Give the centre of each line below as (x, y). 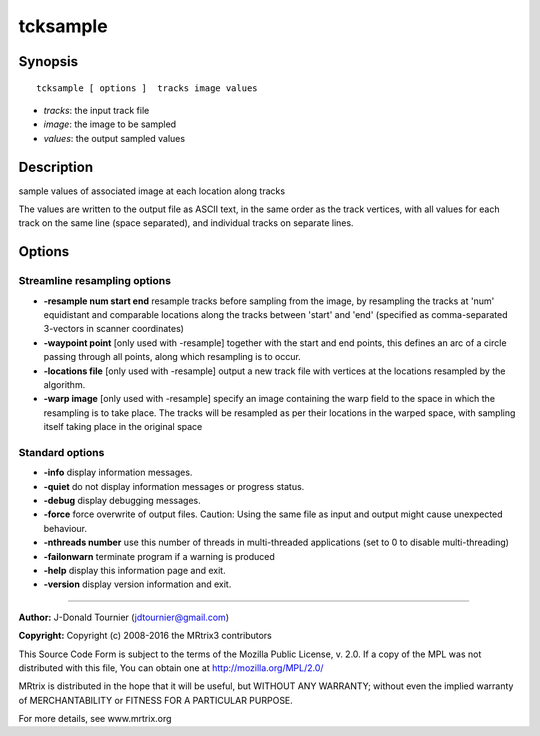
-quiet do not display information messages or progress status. (174, 486)
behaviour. (65, 528)
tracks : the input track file (96, 110)
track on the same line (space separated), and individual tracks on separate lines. (186, 223)
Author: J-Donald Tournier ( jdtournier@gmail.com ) (124, 617)
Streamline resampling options (95, 281)
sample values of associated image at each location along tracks (151, 191)
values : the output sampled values (114, 138)
